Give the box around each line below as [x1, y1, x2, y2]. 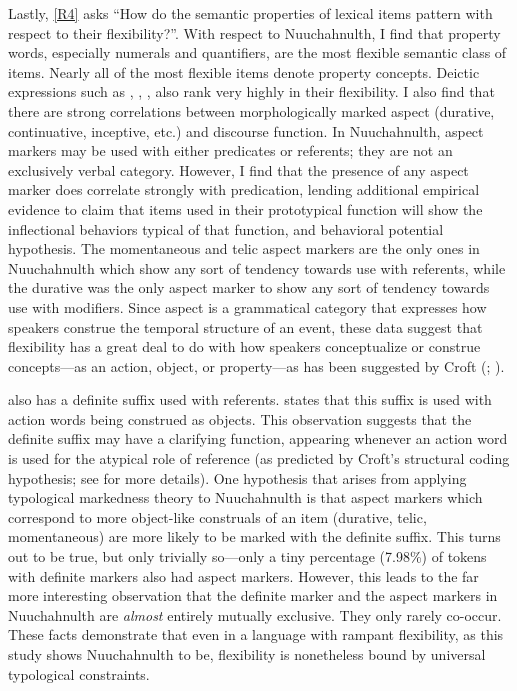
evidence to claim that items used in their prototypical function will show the [8, 198, 483, 219]
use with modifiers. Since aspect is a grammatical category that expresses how [8, 296, 487, 317]
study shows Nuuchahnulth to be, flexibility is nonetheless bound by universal [8, 644, 486, 664]
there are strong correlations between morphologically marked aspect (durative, [8, 100, 495, 121]
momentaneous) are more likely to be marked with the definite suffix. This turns [8, 526, 501, 547]
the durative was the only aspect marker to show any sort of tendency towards [8, 277, 490, 298]
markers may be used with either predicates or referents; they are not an [8, 140, 453, 161]
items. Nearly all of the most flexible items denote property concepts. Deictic [8, 61, 480, 82]
